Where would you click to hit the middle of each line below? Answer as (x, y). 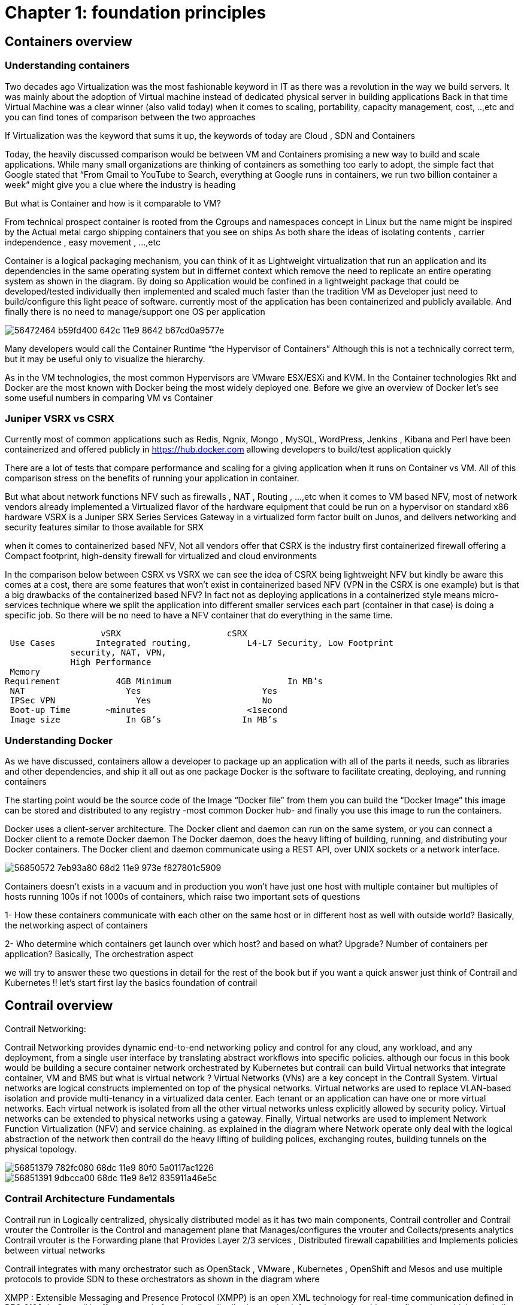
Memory (25, 672)
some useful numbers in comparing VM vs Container (109, 397)
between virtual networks (55, 1250)
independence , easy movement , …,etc (83, 242)
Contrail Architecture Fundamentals (90, 1199)
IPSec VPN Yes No (141, 701)
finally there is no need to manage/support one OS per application (135, 311)
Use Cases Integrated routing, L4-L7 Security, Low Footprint (202, 643)
